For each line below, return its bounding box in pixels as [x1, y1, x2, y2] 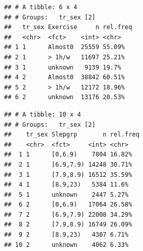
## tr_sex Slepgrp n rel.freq [4, 131, 139, 139]
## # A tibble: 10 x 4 [4, 110, 81, 118]
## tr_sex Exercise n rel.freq [4, 24, 132, 31]
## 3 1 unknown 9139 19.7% [4, 63, 122, 71]
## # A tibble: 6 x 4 [4, 4, 78, 11]
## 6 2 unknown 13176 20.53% [4, 94, 125, 101]
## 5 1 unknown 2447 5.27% [4, 191, 129, 198]
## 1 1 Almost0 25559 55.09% [4, 43, 125, 51]
